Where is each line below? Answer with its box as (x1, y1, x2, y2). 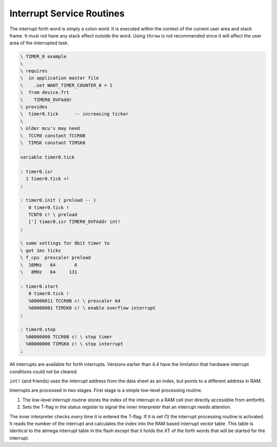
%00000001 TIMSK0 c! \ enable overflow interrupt (28, 305, 156, 310)
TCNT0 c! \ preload (28, 211, 77, 218)
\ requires (20, 68, 48, 74)
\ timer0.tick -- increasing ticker (20, 111, 129, 117)
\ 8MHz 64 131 (20, 269, 77, 275)
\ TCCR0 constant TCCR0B (20, 132, 86, 139)
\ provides (20, 104, 48, 110)
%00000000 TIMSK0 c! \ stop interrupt (26, 341, 123, 346)
